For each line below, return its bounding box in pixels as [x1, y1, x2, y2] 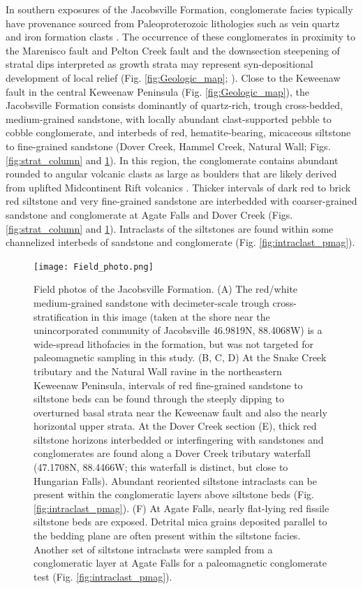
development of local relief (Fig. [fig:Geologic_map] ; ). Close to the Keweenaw [6, 70, 341, 85]
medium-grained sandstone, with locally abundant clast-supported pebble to [6, 111, 332, 126]
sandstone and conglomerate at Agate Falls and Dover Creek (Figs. [6, 207, 293, 221]
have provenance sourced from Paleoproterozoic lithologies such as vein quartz [6, 15, 340, 30]
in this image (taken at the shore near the [91, 309, 270, 323]
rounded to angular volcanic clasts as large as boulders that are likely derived [6, 166, 337, 181]
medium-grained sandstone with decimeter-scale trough [34, 295, 269, 310]
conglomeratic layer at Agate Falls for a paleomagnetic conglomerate [34, 555, 327, 570]
